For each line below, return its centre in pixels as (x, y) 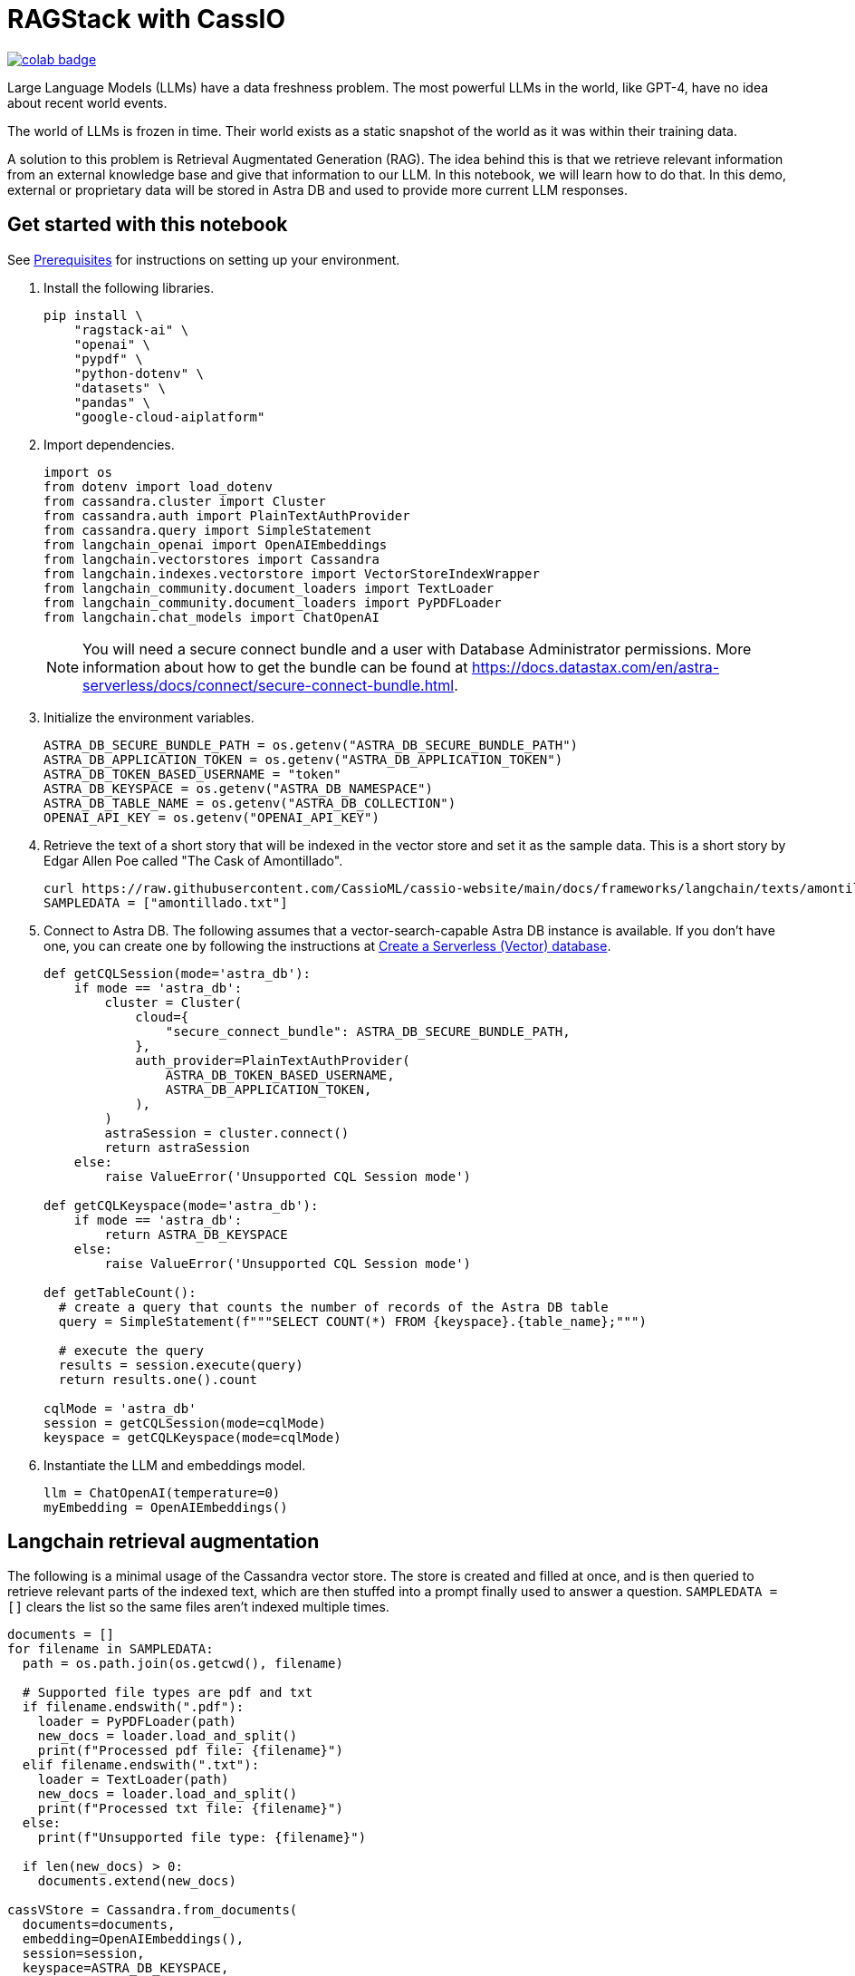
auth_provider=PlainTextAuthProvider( (273, 1060)
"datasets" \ (120, 387)
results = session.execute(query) (181, 1365)
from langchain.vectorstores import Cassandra (211, 559)
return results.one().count (158, 1379)
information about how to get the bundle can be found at (275, 667)
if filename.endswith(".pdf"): (133, 1707)
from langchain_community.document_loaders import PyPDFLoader (273, 602)
